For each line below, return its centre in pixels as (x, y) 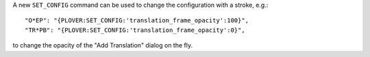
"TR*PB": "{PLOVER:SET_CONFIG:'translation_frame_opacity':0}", (135, 30)
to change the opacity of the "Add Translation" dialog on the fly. (103, 45)
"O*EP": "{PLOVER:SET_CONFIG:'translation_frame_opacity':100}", (137, 21)
